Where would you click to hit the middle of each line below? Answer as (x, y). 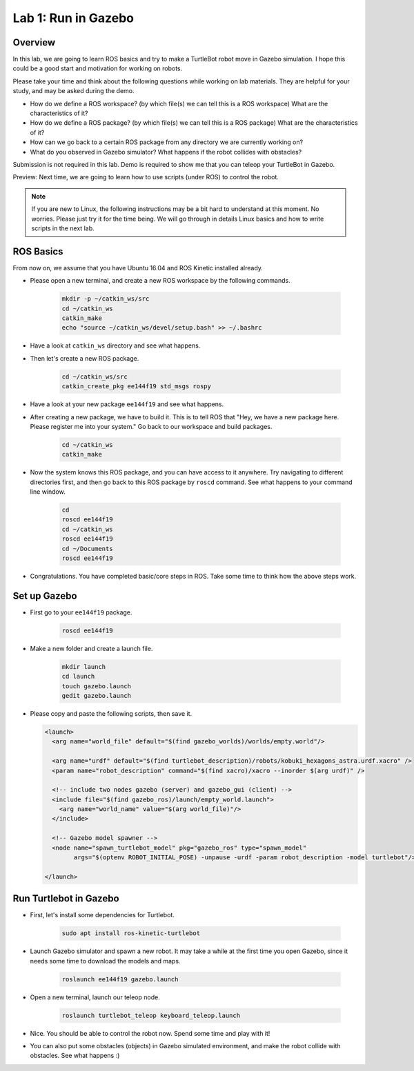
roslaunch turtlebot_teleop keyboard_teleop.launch (151, 1015)
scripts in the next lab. (63, 228)
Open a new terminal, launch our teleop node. (95, 997)
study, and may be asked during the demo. (73, 91)
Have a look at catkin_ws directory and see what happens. (115, 346)
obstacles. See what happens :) (75, 1056)
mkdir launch (84, 667)
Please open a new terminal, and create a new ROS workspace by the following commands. (160, 281)
